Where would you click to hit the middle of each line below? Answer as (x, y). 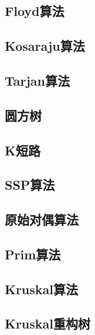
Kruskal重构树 (48, 323)
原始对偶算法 (42, 219)
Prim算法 (33, 254)
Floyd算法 (35, 11)
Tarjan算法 (38, 80)
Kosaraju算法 (45, 46)
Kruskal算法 (42, 289)
